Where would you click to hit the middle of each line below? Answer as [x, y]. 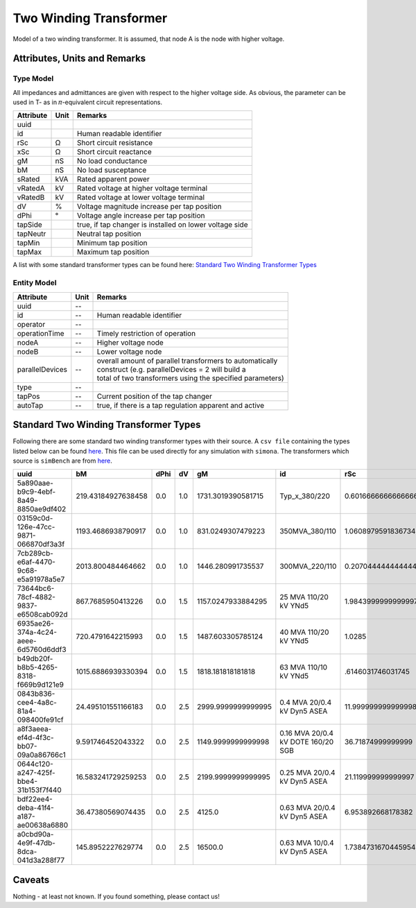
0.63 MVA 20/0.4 [307, 808]
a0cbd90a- [35, 834]
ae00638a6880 [43, 825]
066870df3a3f [41, 545]
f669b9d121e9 [40, 685]
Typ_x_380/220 [305, 496]
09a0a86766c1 [41, 755]
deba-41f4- [36, 808]
